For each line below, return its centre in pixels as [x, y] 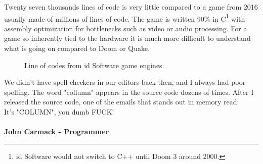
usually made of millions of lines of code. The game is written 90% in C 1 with [125, 18]
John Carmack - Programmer [57, 131]
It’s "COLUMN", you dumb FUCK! [59, 112]
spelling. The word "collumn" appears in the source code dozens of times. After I [129, 92]
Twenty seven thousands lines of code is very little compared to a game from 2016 [131, 7]
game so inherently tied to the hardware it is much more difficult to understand [127, 38]
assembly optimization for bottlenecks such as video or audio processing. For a [126, 28]
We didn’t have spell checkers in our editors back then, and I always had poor [125, 82]
